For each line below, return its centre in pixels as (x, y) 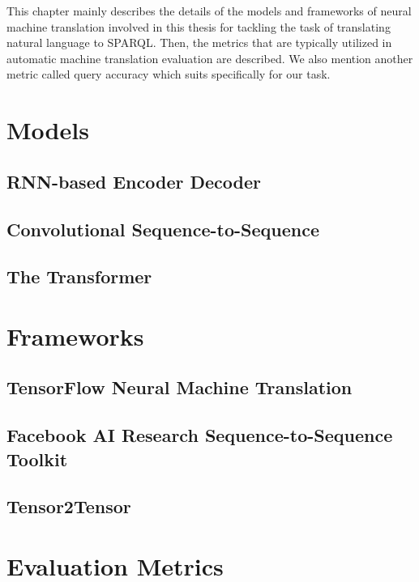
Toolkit (37, 459)
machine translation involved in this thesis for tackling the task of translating (199, 26)
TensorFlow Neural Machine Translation (180, 387)
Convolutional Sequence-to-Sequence (163, 229)
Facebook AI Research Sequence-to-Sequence (200, 435)
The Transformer (79, 276)
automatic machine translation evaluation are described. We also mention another (210, 58)
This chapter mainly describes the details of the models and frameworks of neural (209, 11)
